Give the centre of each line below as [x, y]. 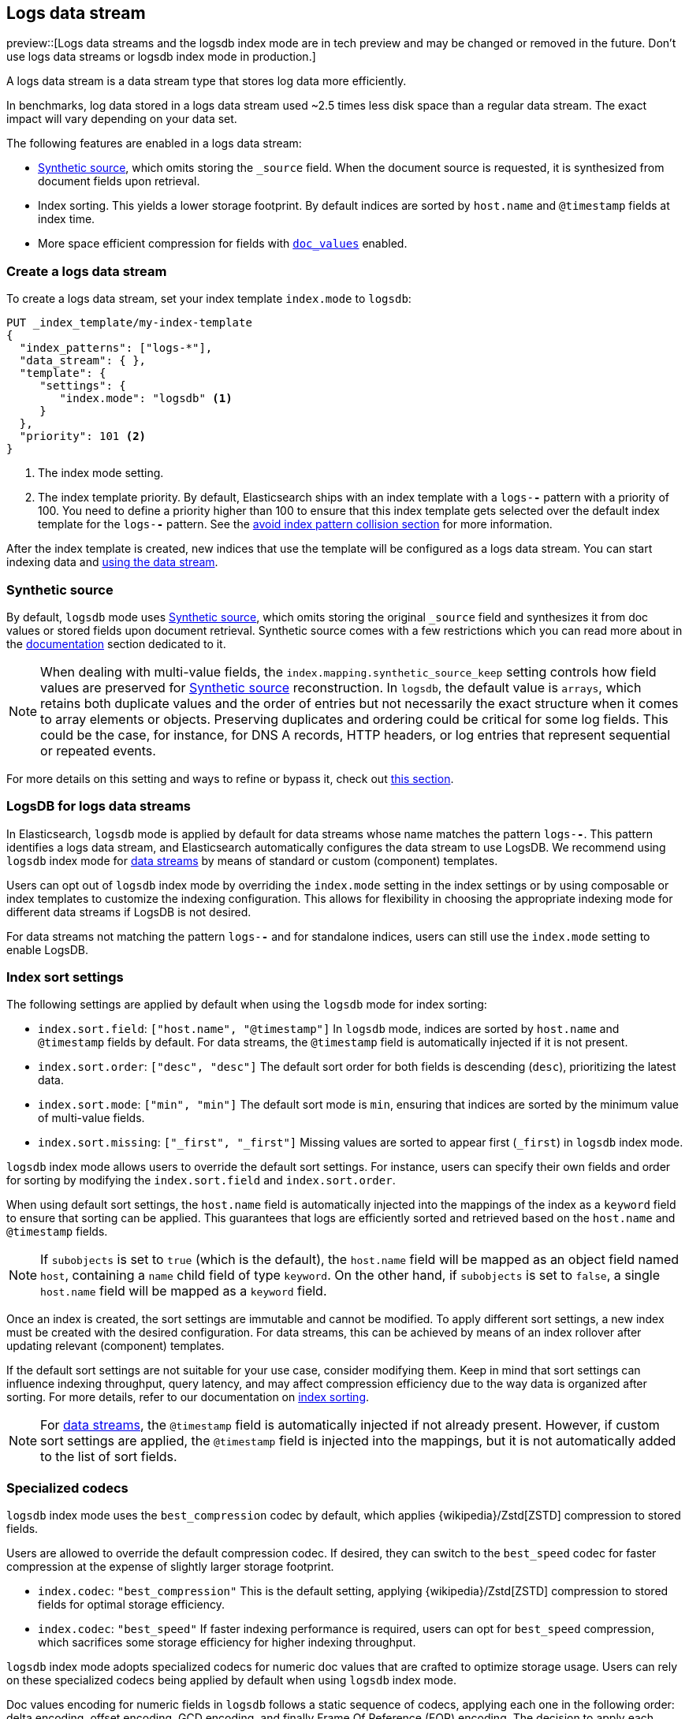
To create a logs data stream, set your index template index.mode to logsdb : [209, 299]
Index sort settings [65, 977]
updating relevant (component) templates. [115, 1346]
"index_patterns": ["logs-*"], [116, 348]
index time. [67, 219]
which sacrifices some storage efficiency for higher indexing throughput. [227, 1643]
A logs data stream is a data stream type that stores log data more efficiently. [207, 81]
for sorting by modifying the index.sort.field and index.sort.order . [201, 1180]
